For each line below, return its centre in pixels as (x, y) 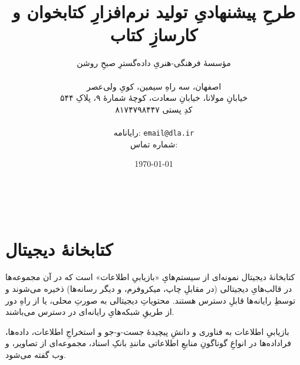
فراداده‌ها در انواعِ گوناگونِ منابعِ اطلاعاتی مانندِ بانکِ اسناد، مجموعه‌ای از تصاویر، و (148, 343)
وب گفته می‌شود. (36, 354)
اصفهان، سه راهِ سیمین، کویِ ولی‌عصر (154, 86)
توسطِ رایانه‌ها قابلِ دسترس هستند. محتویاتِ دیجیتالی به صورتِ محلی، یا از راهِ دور (151, 300)
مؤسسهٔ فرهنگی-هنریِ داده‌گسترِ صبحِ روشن (154, 63)
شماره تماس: (154, 144)
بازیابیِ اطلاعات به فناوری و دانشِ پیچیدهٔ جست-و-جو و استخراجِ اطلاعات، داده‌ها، (147, 331)
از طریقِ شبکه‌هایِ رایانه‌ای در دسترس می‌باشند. (90, 312)
